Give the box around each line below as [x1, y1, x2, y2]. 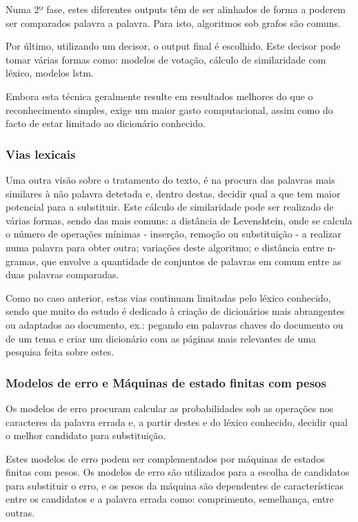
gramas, [6, 253, 39, 268]
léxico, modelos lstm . [6, 66, 94, 80]
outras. [6, 505, 35, 520]
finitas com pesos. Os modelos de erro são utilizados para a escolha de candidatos [6, 465, 350, 479]
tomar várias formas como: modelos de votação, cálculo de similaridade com [6, 52, 326, 66]
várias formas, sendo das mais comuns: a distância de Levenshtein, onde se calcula [6, 213, 352, 227]
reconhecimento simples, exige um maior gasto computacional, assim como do [6, 102, 333, 117]
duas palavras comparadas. [6, 267, 119, 282]
